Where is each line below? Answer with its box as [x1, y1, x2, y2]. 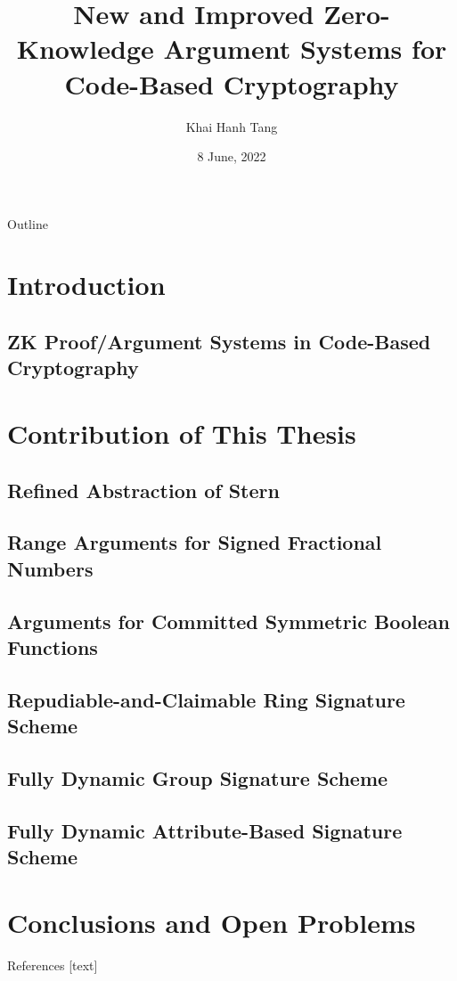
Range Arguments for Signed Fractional [7, 528, 382, 556]
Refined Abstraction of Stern [7, 476, 280, 503]
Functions [7, 633, 98, 660]
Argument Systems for [163, 30, 447, 67]
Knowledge [16, 30, 154, 67]
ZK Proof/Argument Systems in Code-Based [7, 328, 431, 356]
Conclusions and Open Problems [7, 903, 416, 940]
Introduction [7, 266, 166, 303]
